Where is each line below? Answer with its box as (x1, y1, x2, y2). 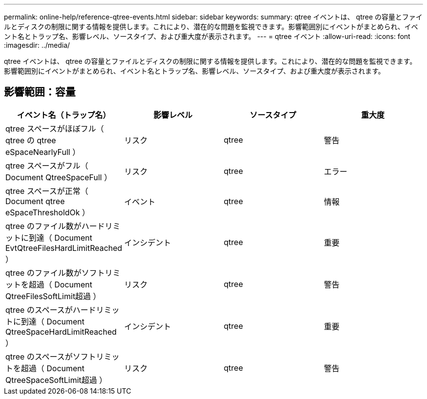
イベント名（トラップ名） (17, 110, 111, 120)
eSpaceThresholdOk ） (5, 207, 90, 217)
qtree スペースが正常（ (5, 186, 89, 196)
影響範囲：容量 (4, 86, 76, 98)
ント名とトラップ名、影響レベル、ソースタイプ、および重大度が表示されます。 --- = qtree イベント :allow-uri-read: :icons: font (4, 32, 410, 40)
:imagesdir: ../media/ (4, 41, 70, 49)
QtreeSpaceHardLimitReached (5, 326, 117, 337)
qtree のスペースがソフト (5, 351, 97, 361)
